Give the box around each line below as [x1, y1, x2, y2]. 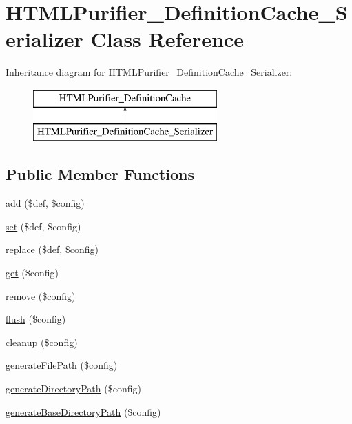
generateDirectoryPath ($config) [6, 381, 141, 396]
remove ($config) [6, 288, 76, 303]
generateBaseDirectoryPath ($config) [6, 404, 161, 418]
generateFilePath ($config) [6, 358, 118, 372]
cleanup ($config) [6, 334, 78, 349]
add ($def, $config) [6, 196, 85, 210]
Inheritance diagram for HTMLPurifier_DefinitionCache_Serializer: [6, 65, 293, 79]
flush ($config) [6, 312, 66, 326]
